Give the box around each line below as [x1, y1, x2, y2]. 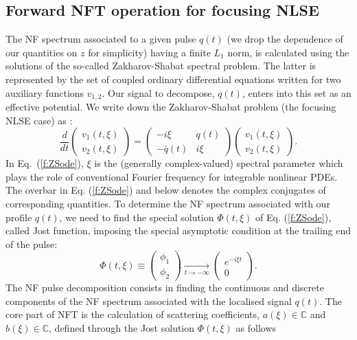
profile [5, 209, 32, 224]
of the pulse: [5, 236, 58, 251]
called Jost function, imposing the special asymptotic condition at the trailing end [5, 223, 352, 238]
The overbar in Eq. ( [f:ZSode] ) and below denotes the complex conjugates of [5, 183, 326, 197]
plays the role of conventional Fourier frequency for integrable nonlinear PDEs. [5, 169, 338, 183]
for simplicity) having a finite [88, 45, 211, 59]
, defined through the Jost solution [49, 320, 195, 335]
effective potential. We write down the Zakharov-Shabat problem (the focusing [5, 100, 336, 114]
